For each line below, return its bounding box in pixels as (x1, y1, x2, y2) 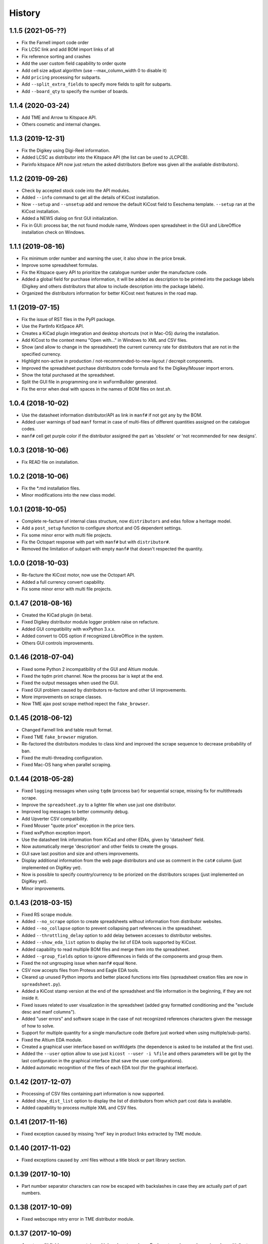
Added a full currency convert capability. (21, 579, 105, 585)
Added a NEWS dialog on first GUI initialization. (21, 215, 118, 221)
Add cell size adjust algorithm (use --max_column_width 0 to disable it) (21, 67, 167, 73)
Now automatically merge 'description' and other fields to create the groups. (21, 843, 178, 849)
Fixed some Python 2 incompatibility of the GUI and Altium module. (21, 666, 159, 672)
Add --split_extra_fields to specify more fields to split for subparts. (21, 81, 172, 87)
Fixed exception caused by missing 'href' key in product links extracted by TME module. (21, 1131, 202, 1137)
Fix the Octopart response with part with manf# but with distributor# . (21, 539, 170, 545)
